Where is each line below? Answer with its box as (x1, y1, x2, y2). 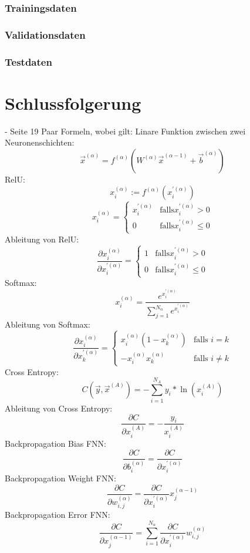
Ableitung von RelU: (5, 232, 79, 245)
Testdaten (5, 54, 52, 69)
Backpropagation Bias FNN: (5, 437, 106, 449)
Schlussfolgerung (5, 90, 141, 114)
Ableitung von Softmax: (5, 318, 90, 331)
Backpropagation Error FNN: (5, 508, 110, 521)
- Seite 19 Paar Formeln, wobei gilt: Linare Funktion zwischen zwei (5, 124, 246, 137)
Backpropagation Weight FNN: (5, 472, 116, 484)
